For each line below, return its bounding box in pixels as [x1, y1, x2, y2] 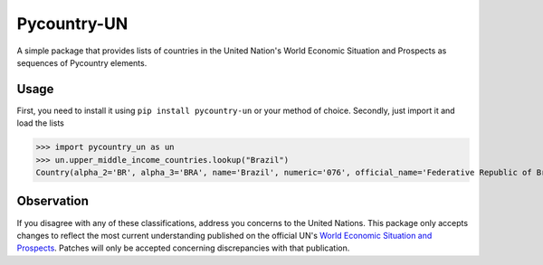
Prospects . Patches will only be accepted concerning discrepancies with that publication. [16, 242, 350, 253]
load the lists [16, 118, 65, 128]
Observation [16, 194, 90, 209]
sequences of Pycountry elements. [16, 57, 148, 68]
